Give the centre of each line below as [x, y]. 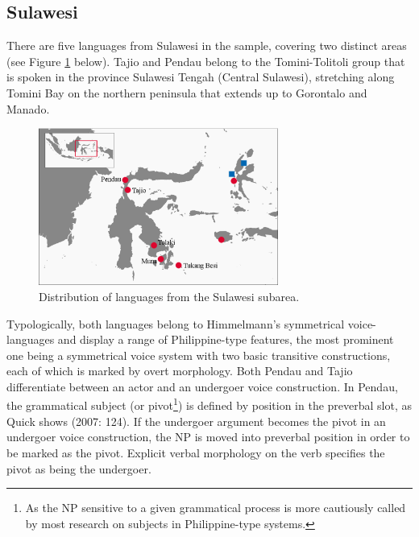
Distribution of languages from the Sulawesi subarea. [169, 296]
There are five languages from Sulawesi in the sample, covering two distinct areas [207, 45]
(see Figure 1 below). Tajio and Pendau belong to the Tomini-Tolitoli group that [206, 61]
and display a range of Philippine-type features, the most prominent [226, 339]
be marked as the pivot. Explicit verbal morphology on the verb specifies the [196, 452]
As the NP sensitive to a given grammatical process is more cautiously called [216, 508]
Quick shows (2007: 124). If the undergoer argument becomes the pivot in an [196, 421]
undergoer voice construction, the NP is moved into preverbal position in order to [208, 437]
